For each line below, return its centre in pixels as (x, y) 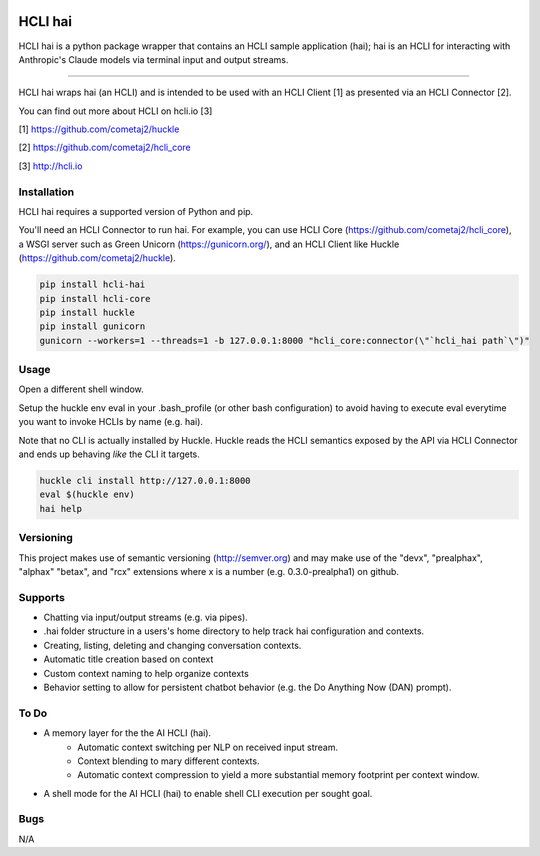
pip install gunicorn (92, 326)
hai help (61, 508)
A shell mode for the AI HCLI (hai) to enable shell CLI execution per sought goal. (208, 793)
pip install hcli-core (95, 298)
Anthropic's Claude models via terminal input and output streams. (153, 59)
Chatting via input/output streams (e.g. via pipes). (146, 617)
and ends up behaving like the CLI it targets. (109, 454)
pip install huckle (87, 312)
